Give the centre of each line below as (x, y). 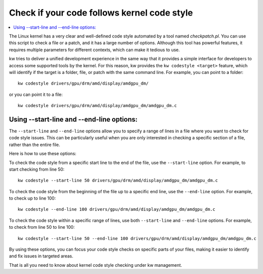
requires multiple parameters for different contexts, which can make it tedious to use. (94, 50)
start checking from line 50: (37, 169)
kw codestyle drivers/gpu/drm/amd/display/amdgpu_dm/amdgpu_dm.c (97, 106)
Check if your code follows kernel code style (101, 13)
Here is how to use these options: (43, 154)
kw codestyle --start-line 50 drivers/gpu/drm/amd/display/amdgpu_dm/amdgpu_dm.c (118, 181)
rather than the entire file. (35, 145)
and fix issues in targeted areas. (41, 256)
